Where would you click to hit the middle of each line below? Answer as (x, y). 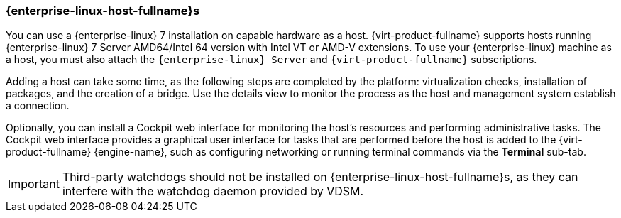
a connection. (38, 106)
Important (34, 184)
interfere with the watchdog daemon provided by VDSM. (213, 191)
